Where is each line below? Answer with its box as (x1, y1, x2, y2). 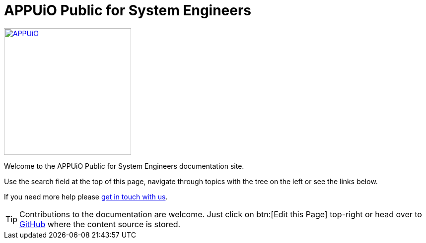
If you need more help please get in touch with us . (4, 192, 168, 201)
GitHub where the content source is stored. (19, 219, 181, 229)
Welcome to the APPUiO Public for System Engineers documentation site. (4, 161, 244, 170)
